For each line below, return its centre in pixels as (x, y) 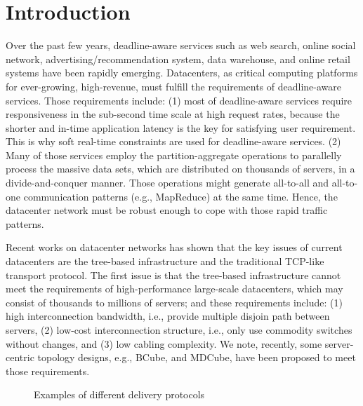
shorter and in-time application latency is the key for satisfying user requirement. (181, 127)
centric (20, 357)
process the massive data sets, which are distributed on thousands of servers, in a (180, 169)
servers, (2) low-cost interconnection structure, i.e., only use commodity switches (179, 330)
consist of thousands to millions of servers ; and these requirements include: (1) (174, 302)
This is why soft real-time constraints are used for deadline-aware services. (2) (173, 141)
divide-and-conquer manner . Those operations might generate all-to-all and (167, 183)
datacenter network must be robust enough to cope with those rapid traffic (167, 210)
